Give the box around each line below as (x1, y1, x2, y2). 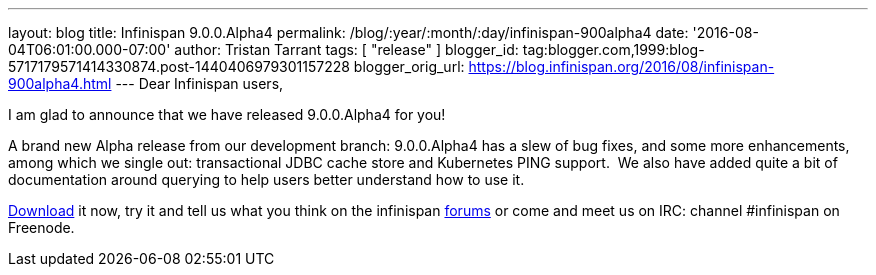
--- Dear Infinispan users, (115, 75, 284, 92)
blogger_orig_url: (353, 58, 465, 75)
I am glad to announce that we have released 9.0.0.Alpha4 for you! (8, 106, 446, 123)
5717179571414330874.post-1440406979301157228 (8, 58, 350, 75)
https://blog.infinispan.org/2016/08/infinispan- (468, 58, 775, 75)
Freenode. (8, 219, 75, 236)
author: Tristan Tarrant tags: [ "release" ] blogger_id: (174, 41, 519, 58)
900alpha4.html (8, 75, 112, 92)
